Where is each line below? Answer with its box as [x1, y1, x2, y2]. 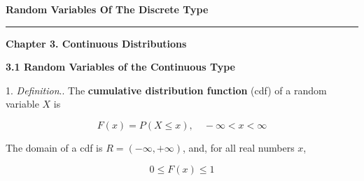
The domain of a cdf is [6, 140, 103, 154]
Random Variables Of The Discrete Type [6, 2, 209, 16]
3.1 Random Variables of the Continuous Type [6, 59, 235, 74]
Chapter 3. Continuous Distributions [6, 36, 187, 50]
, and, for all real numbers [183, 140, 295, 154]
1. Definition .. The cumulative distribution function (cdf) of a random [6, 82, 327, 97]
